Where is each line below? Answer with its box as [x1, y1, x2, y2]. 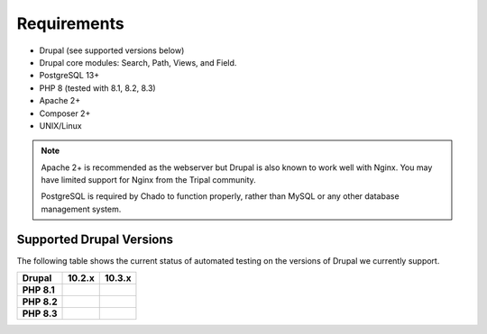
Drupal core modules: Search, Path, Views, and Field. [39, 57, 237, 68]
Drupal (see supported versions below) [39, 45, 185, 56]
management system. [41, 203, 122, 214]
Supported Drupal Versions [16, 231, 174, 247]
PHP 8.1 [22, 284, 56, 296]
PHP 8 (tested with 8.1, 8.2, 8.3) [39, 82, 157, 94]
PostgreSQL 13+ [39, 70, 100, 81]
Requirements [16, 14, 125, 33]
